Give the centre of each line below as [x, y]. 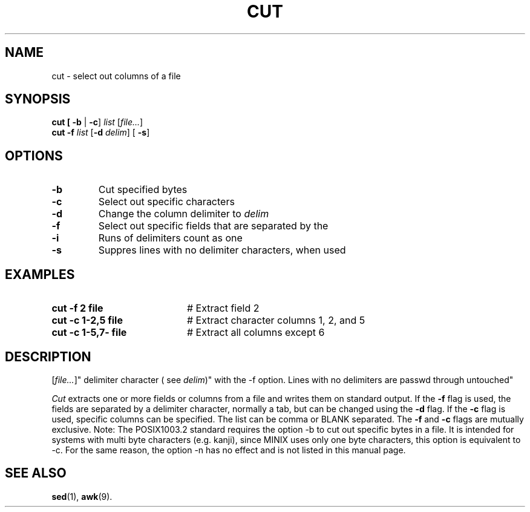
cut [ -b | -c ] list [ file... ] [97, 122]
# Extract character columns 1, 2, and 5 [276, 320]
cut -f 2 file [77, 308]
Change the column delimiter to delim [184, 214]
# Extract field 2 [223, 308]
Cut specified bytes [143, 190]
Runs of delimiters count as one [170, 238]
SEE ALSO [36, 473]
